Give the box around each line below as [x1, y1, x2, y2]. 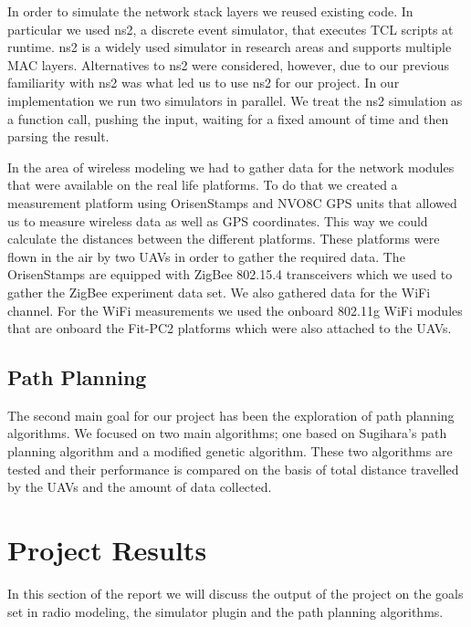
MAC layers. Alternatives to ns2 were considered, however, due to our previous [7, 55, 450, 74]
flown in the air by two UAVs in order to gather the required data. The [7, 246, 405, 266]
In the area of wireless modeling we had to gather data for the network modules [7, 157, 455, 176]
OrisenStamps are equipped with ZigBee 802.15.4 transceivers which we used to [7, 265, 453, 284]
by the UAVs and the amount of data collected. [7, 477, 272, 496]
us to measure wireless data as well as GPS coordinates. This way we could [7, 211, 428, 230]
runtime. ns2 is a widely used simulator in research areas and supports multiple [7, 37, 452, 57]
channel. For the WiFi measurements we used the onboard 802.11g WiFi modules [7, 300, 463, 319]
